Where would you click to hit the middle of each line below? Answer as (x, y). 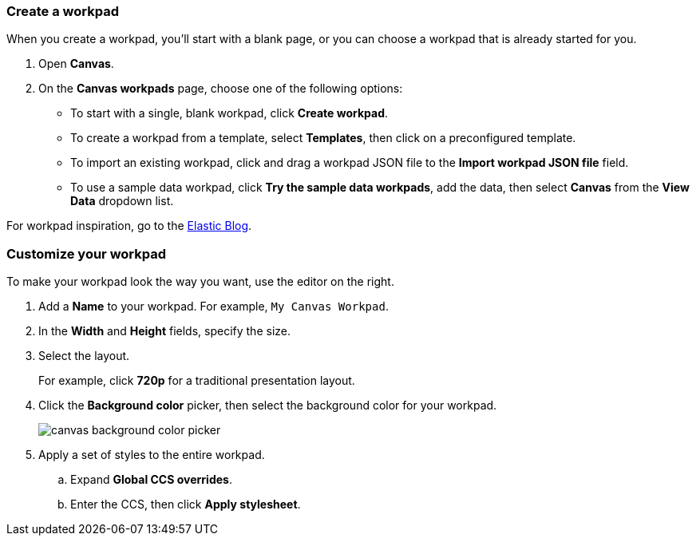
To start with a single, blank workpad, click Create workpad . (229, 113)
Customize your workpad (87, 253)
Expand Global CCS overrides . (151, 480)
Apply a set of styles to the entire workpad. (152, 455)
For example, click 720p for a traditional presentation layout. (197, 381)
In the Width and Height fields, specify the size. (165, 331)
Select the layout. (84, 356)
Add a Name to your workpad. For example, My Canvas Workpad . (214, 307)
